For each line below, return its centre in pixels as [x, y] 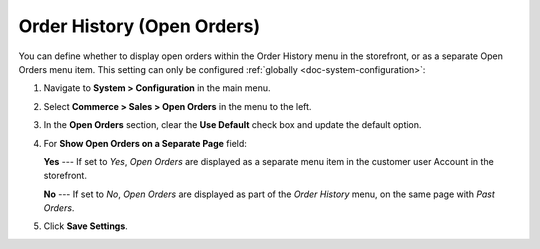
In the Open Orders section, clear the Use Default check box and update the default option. [232, 125]
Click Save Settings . [86, 226]
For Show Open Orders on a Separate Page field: [145, 143]
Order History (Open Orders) [139, 26]
